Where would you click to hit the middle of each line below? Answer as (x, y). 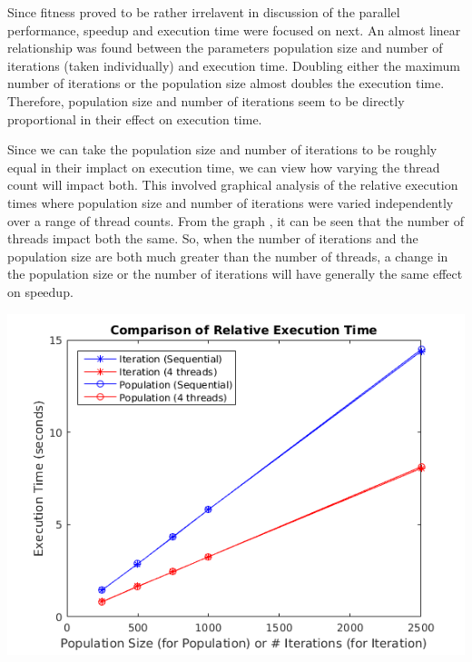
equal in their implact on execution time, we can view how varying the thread (224, 167)
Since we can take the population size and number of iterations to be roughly (222, 149)
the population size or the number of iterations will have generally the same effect (235, 274)
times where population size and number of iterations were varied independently (231, 202)
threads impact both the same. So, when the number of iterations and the (213, 238)
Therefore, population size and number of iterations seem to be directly (206, 100)
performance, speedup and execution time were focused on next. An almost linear (234, 30)
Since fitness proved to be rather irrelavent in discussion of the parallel (204, 12)
